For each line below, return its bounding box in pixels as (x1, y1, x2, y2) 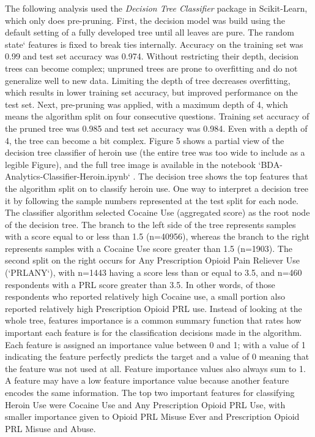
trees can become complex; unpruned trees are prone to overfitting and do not (5, 61, 298, 74)
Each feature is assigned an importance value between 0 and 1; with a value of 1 (5, 338, 306, 351)
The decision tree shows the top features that (138, 170, 308, 183)
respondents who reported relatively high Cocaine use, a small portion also (5, 290, 285, 303)
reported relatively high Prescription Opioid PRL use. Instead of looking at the (5, 302, 302, 314)
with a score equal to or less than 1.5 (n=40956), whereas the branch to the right (5, 230, 309, 243)
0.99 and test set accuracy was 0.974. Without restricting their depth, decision (5, 50, 299, 63)
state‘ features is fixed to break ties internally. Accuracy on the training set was (5, 37, 303, 50)
